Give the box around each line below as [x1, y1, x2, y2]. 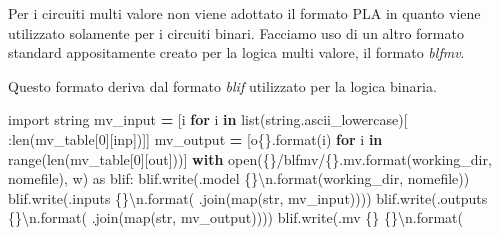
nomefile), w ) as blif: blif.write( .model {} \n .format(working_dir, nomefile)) [8, 168, 470, 189]
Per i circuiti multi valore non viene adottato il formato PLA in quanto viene [8, 3, 481, 23]
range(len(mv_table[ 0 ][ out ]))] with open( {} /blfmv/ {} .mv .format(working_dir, [8, 148, 492, 169]
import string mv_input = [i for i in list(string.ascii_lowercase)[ [8, 109, 408, 130]
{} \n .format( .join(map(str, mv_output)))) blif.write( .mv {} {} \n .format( [8, 207, 463, 228]
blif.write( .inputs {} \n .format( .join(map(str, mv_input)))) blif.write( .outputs [8, 187, 488, 208]
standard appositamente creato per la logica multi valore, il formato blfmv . [8, 42, 465, 63]
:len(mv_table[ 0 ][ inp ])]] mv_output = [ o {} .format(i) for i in [8, 128, 383, 149]
